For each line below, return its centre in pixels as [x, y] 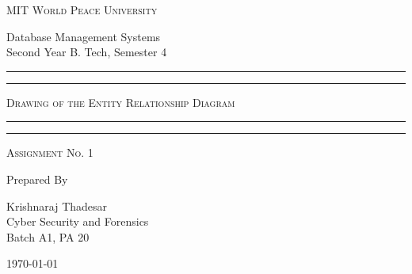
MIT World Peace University [82, 10]
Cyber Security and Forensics [78, 221]
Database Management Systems [84, 36]
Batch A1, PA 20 [48, 236]
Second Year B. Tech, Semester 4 [87, 52]
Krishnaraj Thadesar [57, 205]
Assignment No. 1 [50, 152]
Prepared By [37, 179]
